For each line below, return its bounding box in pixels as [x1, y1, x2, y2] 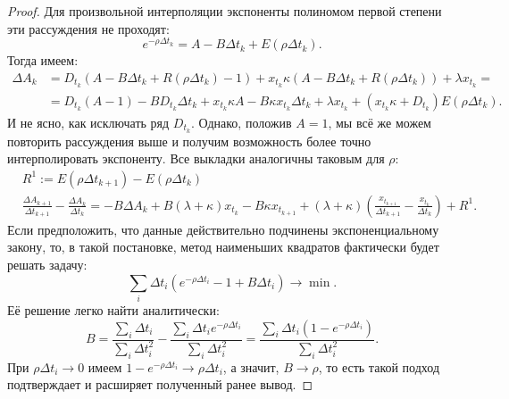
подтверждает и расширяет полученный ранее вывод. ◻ [7, 375, 313, 394]
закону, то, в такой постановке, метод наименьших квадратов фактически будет [7, 237, 439, 256]
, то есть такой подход [318, 357, 440, 376]
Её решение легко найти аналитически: [7, 301, 220, 319]
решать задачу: [7, 255, 88, 274]
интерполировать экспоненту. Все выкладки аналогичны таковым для [7, 149, 385, 168]
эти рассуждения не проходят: [7, 19, 170, 37]
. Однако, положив [190, 112, 292, 131]
